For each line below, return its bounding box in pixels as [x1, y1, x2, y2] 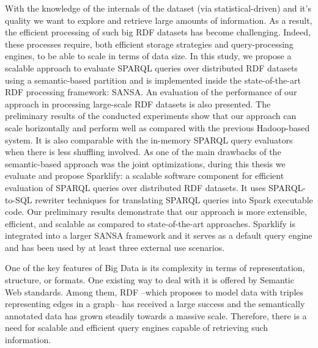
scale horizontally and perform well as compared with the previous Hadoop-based [5, 121, 310, 134]
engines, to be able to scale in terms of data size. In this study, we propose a [5, 49, 292, 62]
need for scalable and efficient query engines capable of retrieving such [5, 321, 268, 334]
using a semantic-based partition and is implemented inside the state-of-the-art [5, 73, 301, 86]
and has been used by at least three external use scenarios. [5, 241, 225, 253]
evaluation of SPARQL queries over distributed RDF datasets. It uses [5, 181, 266, 194]
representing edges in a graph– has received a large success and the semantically [5, 297, 305, 310]
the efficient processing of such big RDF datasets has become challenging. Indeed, [5, 26, 311, 38]
